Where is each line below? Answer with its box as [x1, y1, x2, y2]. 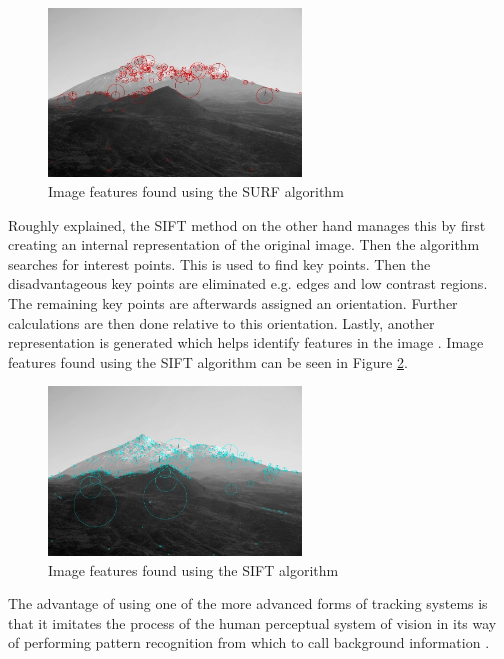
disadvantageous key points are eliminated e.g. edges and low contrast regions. [8, 273, 488, 294]
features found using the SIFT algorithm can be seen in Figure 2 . [8, 351, 408, 372]
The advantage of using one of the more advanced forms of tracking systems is [8, 593, 488, 614]
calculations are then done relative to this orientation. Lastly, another [8, 312, 435, 333]
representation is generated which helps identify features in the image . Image [8, 332, 484, 353]
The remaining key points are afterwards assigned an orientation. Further [8, 293, 458, 314]
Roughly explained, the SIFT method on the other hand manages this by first [8, 214, 486, 235]
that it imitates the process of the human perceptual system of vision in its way [8, 612, 497, 633]
